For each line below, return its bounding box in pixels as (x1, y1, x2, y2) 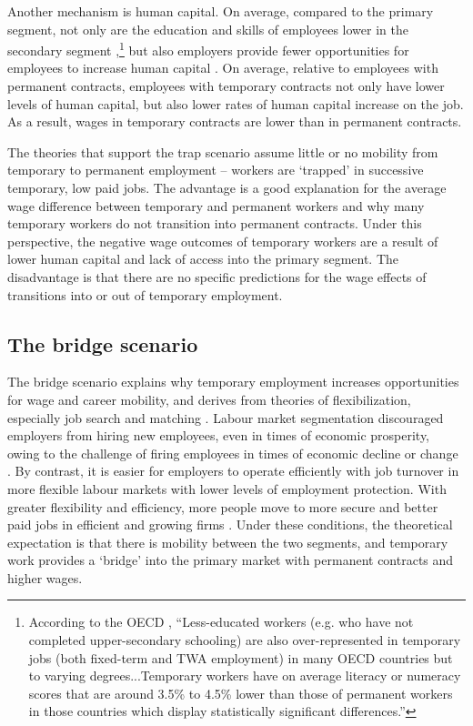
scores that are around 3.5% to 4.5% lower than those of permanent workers (28, 683, 453, 702)
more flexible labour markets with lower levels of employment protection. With (7, 479, 447, 498)
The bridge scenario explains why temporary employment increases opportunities (7, 372, 459, 391)
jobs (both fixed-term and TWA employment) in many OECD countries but (28, 648, 453, 667)
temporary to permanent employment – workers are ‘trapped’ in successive (7, 160, 424, 179)
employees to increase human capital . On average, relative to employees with (7, 58, 438, 77)
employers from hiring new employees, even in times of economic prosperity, (7, 426, 430, 445)
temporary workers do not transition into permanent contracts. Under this (7, 214, 422, 233)
